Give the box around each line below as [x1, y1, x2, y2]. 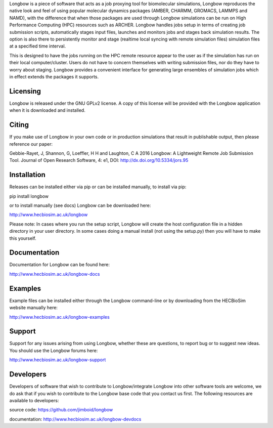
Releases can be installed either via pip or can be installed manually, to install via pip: [9, 184, 187, 190]
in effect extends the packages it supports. [9, 73, 99, 79]
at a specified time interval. [9, 43, 66, 49]
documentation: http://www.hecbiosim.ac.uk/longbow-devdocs [9, 416, 142, 422]
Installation [9, 170, 45, 179]
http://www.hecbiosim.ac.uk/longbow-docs [9, 271, 100, 277]
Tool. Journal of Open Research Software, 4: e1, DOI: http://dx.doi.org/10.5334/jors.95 [9, 157, 189, 163]
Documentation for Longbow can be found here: [9, 262, 110, 268]
